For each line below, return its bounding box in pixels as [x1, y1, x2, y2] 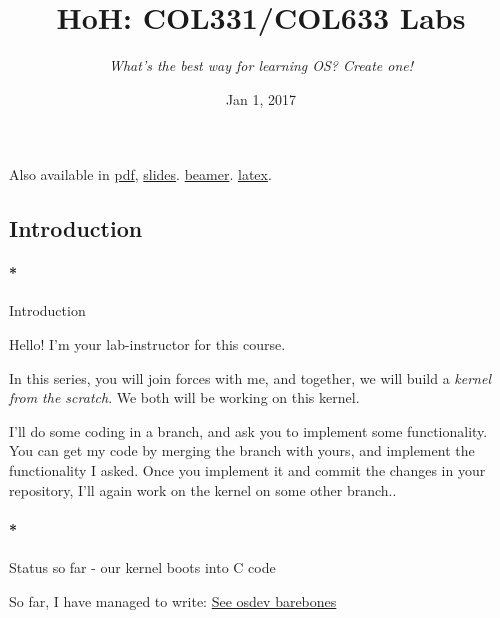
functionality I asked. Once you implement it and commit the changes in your [9, 460, 486, 481]
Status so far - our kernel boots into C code [9, 557, 276, 578]
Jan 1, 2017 [225, 88, 297, 109]
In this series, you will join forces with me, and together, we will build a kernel [9, 367, 491, 388]
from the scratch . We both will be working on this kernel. [9, 387, 360, 408]
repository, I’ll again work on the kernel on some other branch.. [9, 479, 397, 500]
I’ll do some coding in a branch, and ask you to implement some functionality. [9, 420, 488, 441]
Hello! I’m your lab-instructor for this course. [9, 334, 286, 355]
